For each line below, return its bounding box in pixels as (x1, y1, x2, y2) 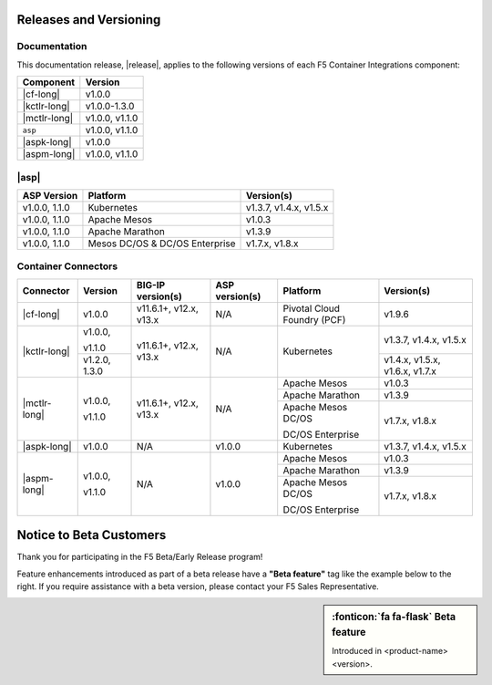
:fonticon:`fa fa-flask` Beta (332, 611, 456, 624)
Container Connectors (16, 260, 118, 273)
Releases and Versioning (16, 12, 161, 27)
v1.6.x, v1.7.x (384, 365, 437, 378)
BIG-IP (137, 278, 166, 291)
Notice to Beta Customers (16, 527, 167, 543)
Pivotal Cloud (282, 302, 341, 315)
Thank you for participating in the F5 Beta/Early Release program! (16, 552, 263, 563)
